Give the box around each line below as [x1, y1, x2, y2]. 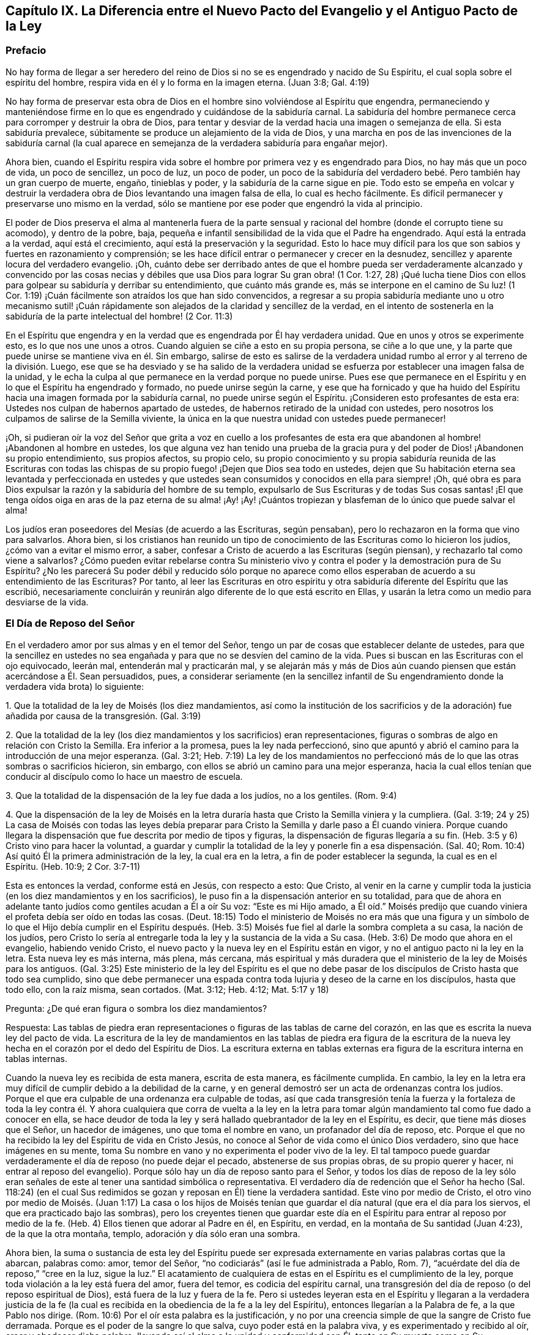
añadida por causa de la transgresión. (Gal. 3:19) [6, 710, 201, 721]
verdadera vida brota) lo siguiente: [6, 681, 144, 692]
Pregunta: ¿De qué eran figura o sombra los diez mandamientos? [6, 1003, 267, 1014]
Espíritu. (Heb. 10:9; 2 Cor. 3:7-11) [6, 861, 141, 872]
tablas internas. [6, 1053, 67, 1064]
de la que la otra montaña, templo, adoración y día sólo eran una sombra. [6, 1228, 300, 1239]
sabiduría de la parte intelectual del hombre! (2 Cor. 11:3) [6, 310, 233, 321]
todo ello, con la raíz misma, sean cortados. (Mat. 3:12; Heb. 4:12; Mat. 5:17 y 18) [6, 984, 329, 995]
